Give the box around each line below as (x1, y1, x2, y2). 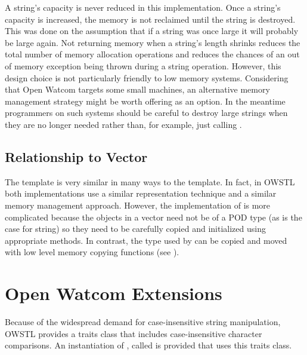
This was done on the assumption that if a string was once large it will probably (5, 25, 299, 37)
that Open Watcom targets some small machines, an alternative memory (5, 83, 270, 96)
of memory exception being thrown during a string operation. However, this (5, 59, 281, 72)
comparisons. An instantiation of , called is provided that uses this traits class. (5, 339, 292, 351)
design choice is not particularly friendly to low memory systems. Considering (5, 71, 289, 84)
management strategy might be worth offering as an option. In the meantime (5, 94, 286, 107)
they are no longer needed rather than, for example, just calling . (5, 118, 242, 130)
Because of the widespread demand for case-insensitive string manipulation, (5, 316, 281, 328)
